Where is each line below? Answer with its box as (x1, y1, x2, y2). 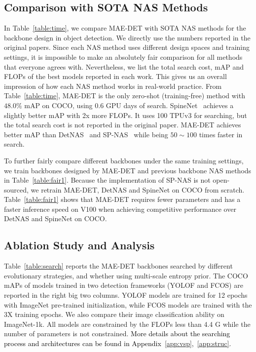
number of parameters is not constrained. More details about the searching (4, 328, 230, 339)
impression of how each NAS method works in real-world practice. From (4, 80, 222, 91)
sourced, (4, 184, 29, 195)
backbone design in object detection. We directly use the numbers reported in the (4, 32, 251, 42)
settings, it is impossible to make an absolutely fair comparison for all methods (4, 51, 243, 62)
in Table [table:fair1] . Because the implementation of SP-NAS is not (4, 175, 211, 185)
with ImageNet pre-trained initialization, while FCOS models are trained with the (4, 299, 252, 310)
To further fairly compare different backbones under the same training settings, (4, 155, 244, 165)
